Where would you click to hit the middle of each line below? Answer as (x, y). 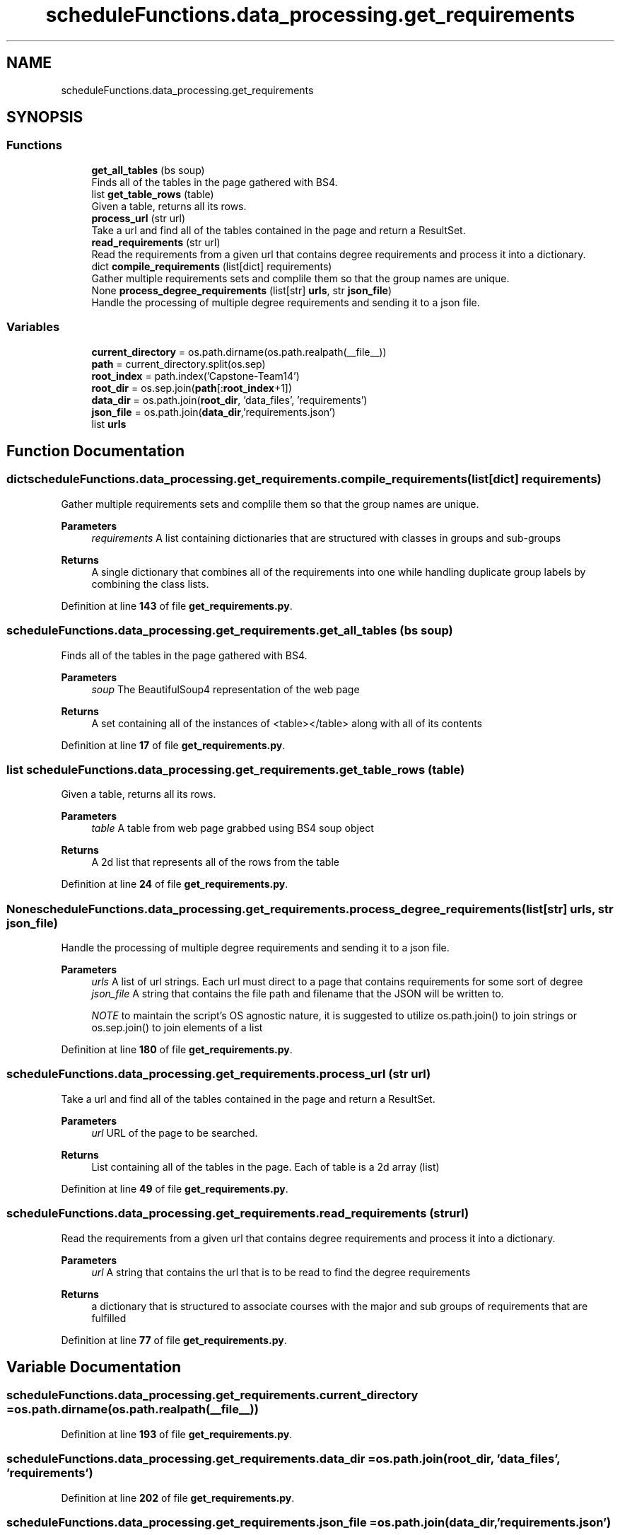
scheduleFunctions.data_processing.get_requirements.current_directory (212, 1395)
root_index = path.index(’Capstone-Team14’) (195, 376)
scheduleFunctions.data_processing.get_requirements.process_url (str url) (219, 1074)
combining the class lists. (150, 584)
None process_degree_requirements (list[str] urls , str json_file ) (241, 290)
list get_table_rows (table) (153, 194)
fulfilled (109, 1318)
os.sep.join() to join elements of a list (177, 1028)
